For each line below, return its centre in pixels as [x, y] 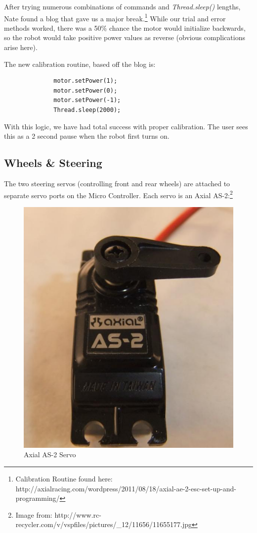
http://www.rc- [78, 514]
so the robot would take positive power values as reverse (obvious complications [125, 37]
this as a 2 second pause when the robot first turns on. [87, 136]
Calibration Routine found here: [64, 478]
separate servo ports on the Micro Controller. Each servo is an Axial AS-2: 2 [118, 194]
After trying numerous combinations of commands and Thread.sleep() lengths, [122, 6]
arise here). [21, 47]
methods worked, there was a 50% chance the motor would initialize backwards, [125, 27]
